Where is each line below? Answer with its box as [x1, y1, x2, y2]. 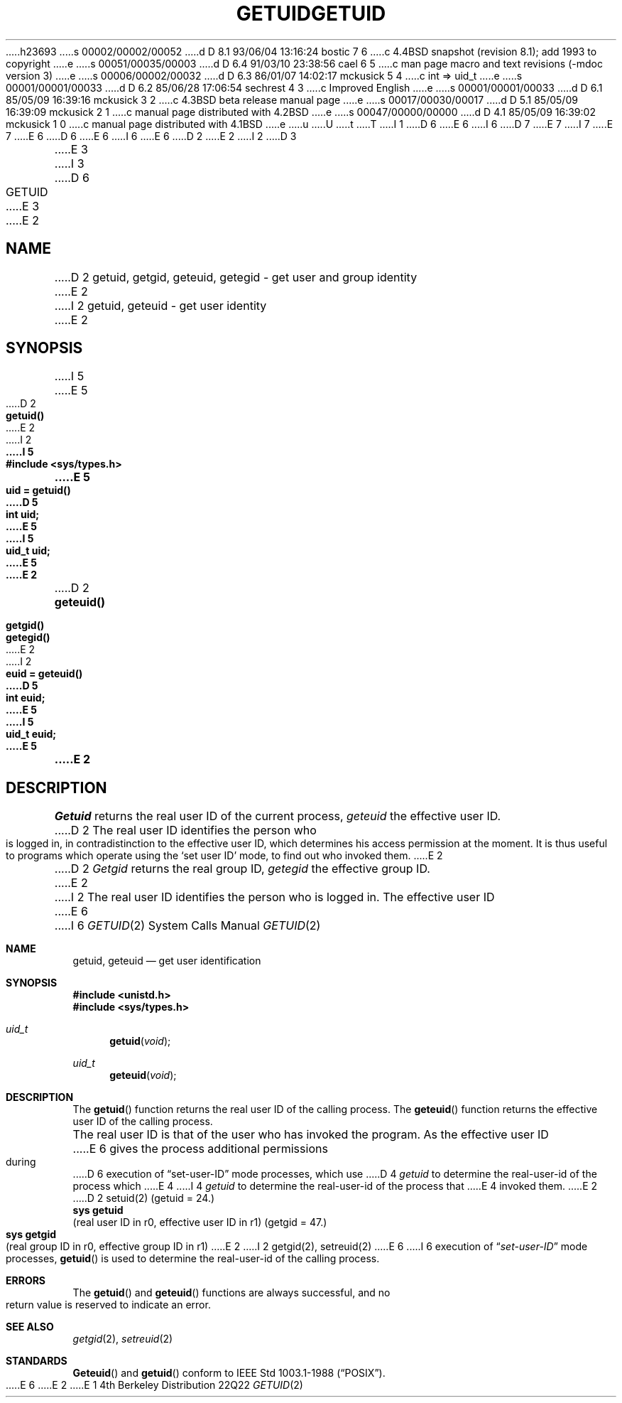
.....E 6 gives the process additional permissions [72, 1141, 328, 1156]
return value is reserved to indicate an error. [6, 1299, 211, 1311]
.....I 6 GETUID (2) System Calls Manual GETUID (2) [54, 918, 321, 933]
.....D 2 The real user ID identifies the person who [54, 823, 317, 838]
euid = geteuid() [6, 667, 83, 680]
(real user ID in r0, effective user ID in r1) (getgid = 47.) [72, 1216, 327, 1229]
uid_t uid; [6, 544, 50, 557]
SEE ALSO [6, 1321, 54, 1333]
